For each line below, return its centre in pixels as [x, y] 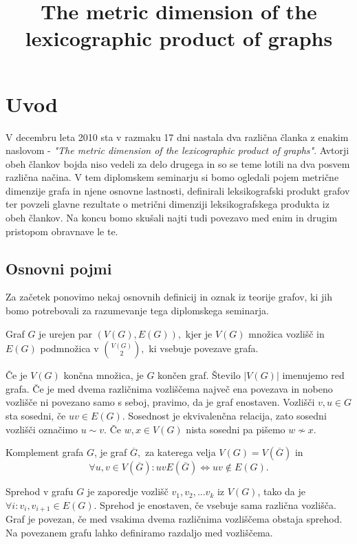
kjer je [199, 333]
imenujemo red [313, 375]
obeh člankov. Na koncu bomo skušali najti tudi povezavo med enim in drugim [172, 218]
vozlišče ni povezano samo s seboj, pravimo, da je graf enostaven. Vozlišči [160, 402]
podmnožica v [69, 348]
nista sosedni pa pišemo [236, 429]
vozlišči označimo [42, 429]
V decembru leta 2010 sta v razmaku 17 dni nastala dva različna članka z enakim [177, 137]
